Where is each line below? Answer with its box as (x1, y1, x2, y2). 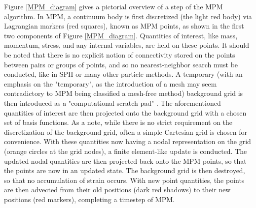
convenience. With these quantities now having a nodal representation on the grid (4, 136, 251, 147)
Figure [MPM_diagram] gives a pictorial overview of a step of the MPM (4, 1, 223, 11)
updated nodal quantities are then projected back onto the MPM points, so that (4, 155, 247, 166)
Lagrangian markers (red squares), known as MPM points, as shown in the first (4, 21, 244, 31)
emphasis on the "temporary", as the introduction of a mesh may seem (4, 78, 217, 89)
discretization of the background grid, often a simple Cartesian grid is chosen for (4, 126, 247, 137)
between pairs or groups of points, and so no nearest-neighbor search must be (4, 59, 238, 69)
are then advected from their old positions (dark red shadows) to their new (4, 184, 231, 195)
